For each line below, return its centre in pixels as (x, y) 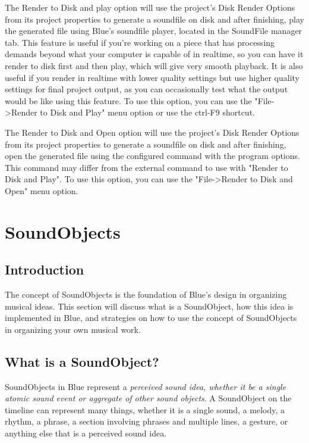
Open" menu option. (42, 190)
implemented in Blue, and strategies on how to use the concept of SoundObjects (151, 318)
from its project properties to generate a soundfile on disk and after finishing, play (154, 19)
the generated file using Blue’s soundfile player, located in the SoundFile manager (154, 31)
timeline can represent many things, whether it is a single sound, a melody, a (145, 409)
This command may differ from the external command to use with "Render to (146, 167)
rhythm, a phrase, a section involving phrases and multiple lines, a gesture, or (146, 421)
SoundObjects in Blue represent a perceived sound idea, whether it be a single (146, 386)
